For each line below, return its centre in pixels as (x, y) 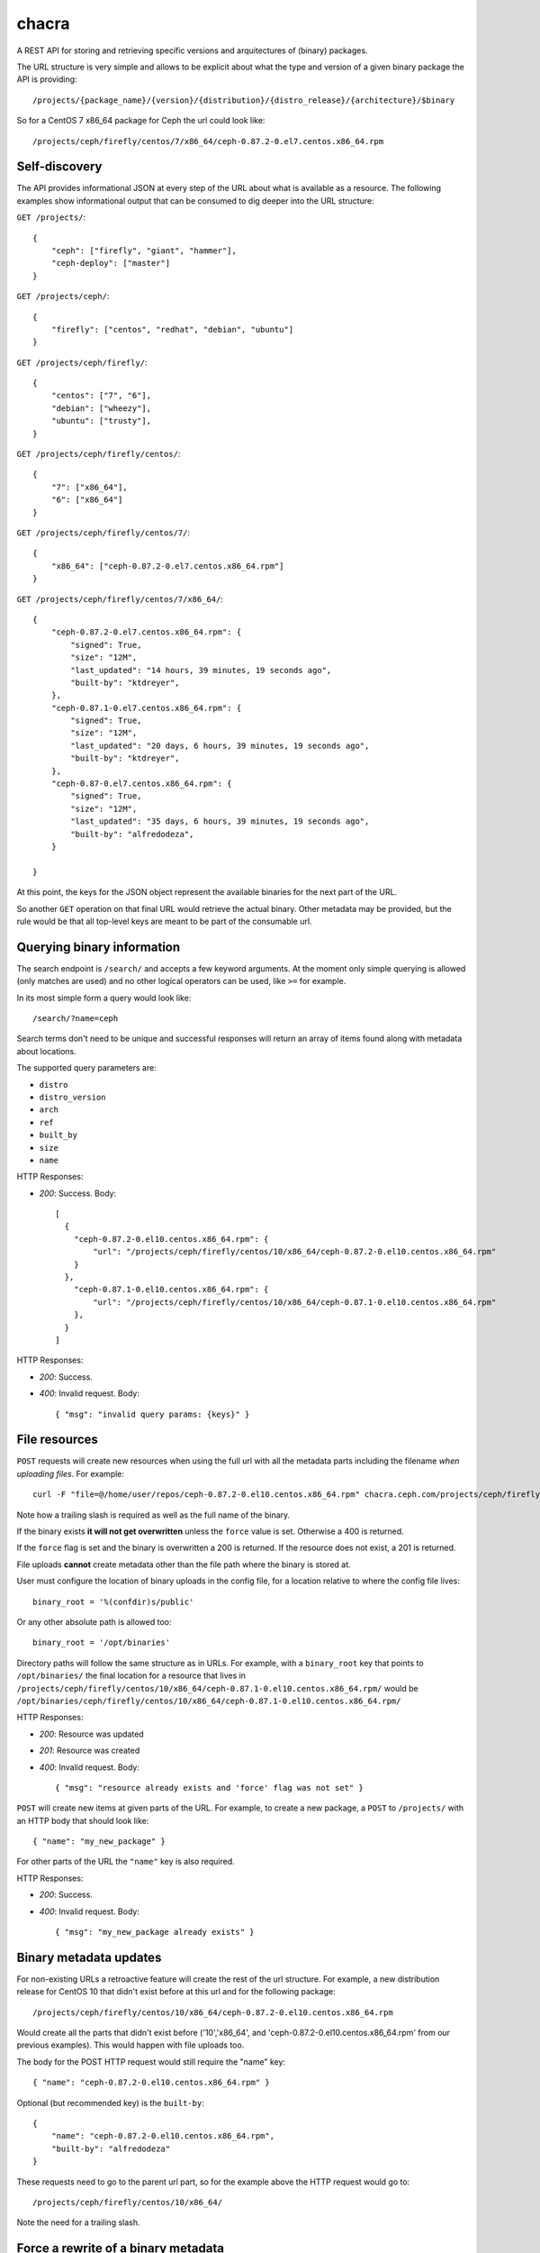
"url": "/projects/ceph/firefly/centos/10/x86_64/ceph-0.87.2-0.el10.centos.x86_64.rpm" (295, 1252)
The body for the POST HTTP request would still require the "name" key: (151, 2061)
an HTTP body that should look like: (83, 1820)
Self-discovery (59, 167)
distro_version (73, 1097)
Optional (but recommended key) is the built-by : (110, 2102)
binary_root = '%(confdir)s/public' (113, 1601)
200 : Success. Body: (78, 1193)
